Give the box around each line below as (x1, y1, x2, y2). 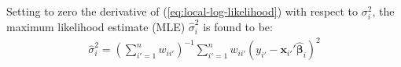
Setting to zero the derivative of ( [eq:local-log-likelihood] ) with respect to (6, 3, 359, 19)
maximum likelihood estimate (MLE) (6, 19, 186, 35)
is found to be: (203, 19, 273, 35)
